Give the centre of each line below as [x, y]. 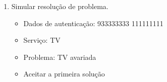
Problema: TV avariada [60, 57]
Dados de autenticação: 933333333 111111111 [93, 23]
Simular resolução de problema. [60, 6]
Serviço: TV [42, 40]
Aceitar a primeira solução [64, 74]
